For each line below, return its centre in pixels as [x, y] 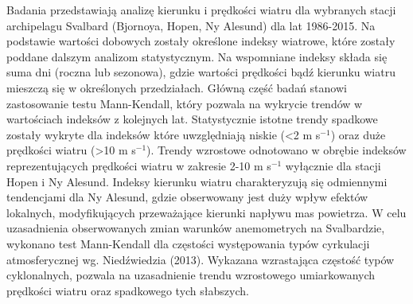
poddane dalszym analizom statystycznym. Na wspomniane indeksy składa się [197, 56]
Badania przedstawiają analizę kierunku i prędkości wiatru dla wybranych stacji [201, 10]
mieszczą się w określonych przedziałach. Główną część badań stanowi [177, 87]
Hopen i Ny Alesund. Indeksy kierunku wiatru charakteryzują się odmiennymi [197, 181]
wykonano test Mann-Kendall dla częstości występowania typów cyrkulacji [188, 243]
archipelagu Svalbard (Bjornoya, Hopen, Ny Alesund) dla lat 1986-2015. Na [191, 25]
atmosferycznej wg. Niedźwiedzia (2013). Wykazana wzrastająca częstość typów [201, 259]
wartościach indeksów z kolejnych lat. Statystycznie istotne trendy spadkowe [192, 119]
